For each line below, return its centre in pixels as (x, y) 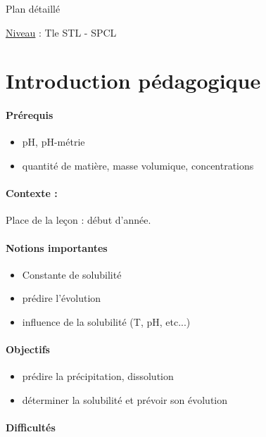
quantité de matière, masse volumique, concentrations (138, 165)
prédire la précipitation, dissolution (98, 376)
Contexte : (32, 193)
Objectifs (28, 349)
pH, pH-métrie (53, 142)
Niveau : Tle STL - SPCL (61, 32)
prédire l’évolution (62, 298)
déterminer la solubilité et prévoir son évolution (125, 399)
